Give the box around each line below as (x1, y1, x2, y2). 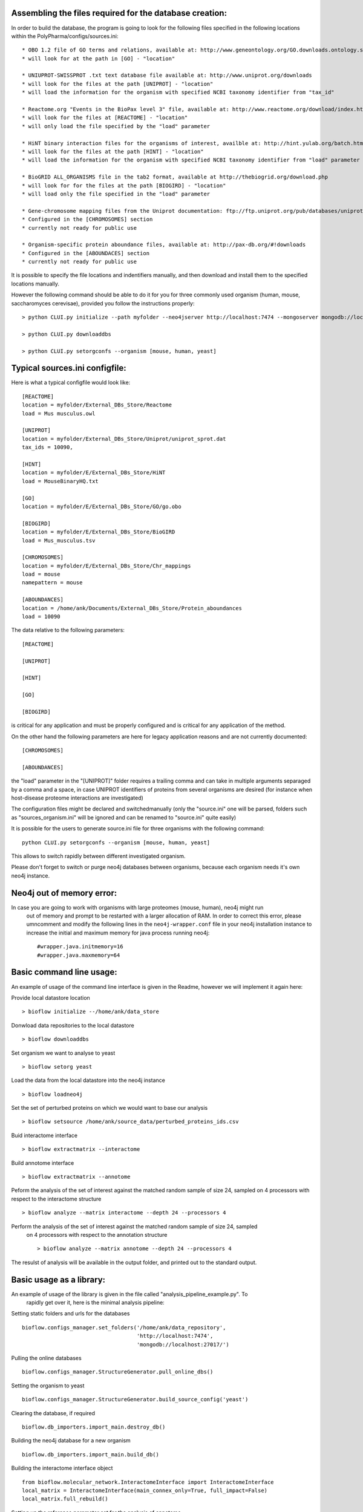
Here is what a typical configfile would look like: (11, 379, 131, 386)
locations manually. (11, 280, 60, 287)
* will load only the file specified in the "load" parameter (22, 191, 211, 197)
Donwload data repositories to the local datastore (11, 1022, 134, 1029)
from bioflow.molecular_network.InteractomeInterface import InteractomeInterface (22, 1479, 274, 1485)
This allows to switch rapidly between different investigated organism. (11, 853, 186, 860)
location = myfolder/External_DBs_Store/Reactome (22, 402, 172, 408)
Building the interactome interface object (11, 1464, 113, 1472)
